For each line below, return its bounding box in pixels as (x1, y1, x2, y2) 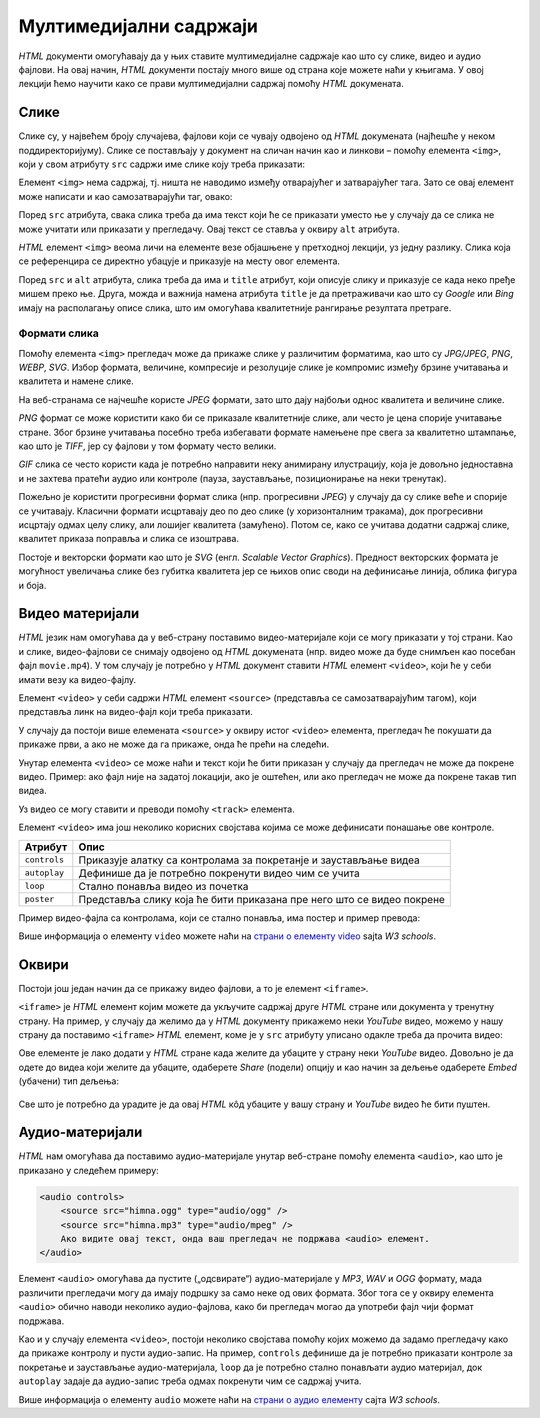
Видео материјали (18, 605, 140, 622)
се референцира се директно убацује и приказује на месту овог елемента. (18, 255, 340, 267)
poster (24, 894, 55, 905)
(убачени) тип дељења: (18, 1075, 120, 1087)
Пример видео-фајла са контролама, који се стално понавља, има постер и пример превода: (18, 911, 420, 924)
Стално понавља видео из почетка (78, 879, 249, 893)
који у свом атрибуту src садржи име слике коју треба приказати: (18, 158, 305, 170)
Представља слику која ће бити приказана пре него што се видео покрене (78, 892, 445, 906)
